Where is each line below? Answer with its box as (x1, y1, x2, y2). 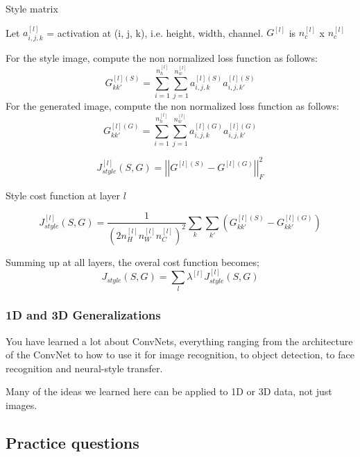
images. (6, 398, 37, 413)
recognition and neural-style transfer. (6, 360, 163, 375)
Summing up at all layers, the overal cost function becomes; (6, 254, 259, 269)
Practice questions (6, 432, 139, 453)
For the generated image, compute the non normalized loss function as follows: (6, 99, 339, 113)
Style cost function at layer (6, 188, 121, 202)
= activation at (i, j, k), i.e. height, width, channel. (46, 25, 264, 40)
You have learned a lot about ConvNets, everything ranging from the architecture (6, 333, 353, 348)
